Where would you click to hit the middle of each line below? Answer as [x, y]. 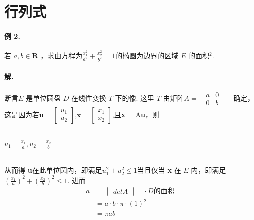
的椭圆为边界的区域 [147, 55]
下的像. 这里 [135, 97]
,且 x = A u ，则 [136, 114]
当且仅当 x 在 [159, 170]
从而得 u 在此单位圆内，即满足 [53, 170]
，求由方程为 [61, 55]
